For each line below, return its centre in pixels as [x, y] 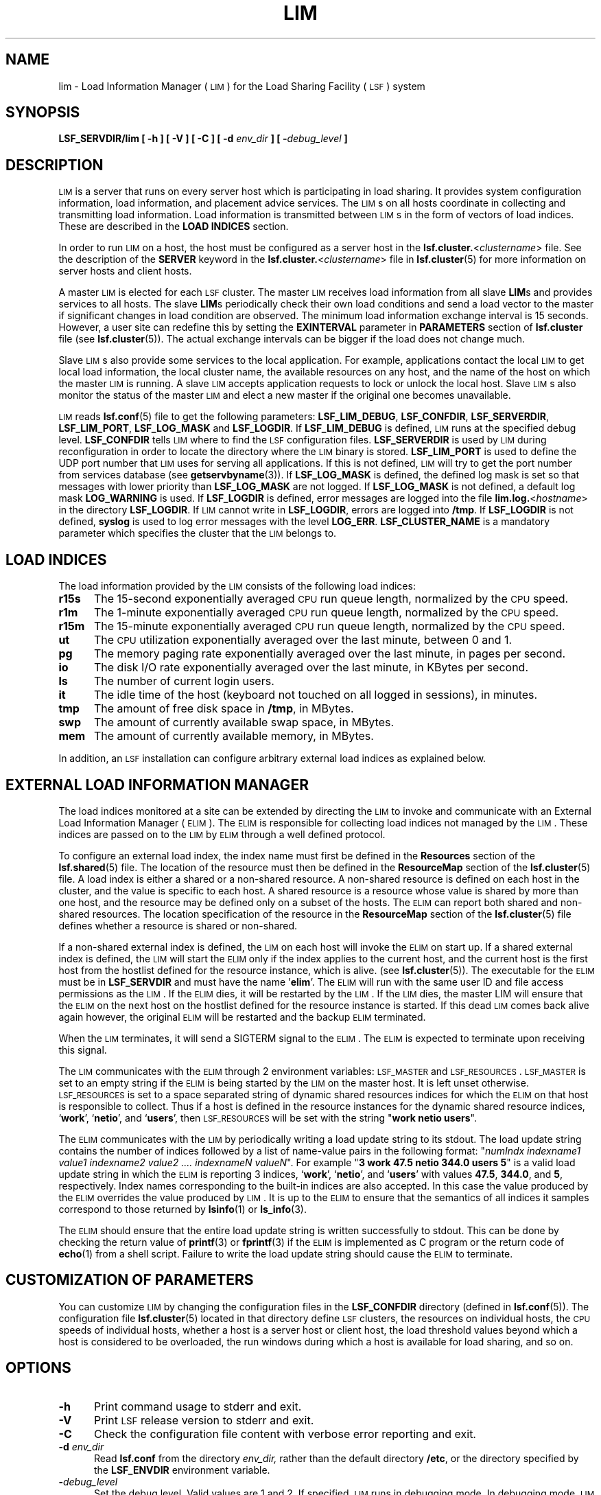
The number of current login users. [184, 681]
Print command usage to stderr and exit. [198, 1406]
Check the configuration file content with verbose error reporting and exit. [285, 1434]
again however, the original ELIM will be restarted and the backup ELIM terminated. [242, 1017]
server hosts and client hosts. [125, 271]
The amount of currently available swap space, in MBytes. [244, 722]
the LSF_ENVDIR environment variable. [182, 1470]
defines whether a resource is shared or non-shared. [178, 925]
